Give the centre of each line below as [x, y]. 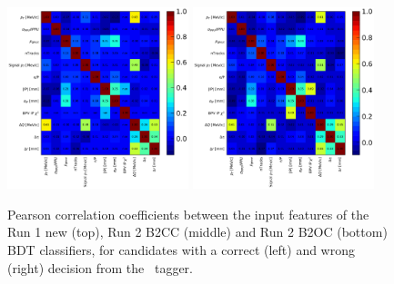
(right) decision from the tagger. [100, 267]
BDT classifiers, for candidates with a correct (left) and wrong [181, 250]
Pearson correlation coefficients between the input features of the [188, 214]
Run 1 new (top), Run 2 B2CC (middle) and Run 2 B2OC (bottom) [197, 232]
